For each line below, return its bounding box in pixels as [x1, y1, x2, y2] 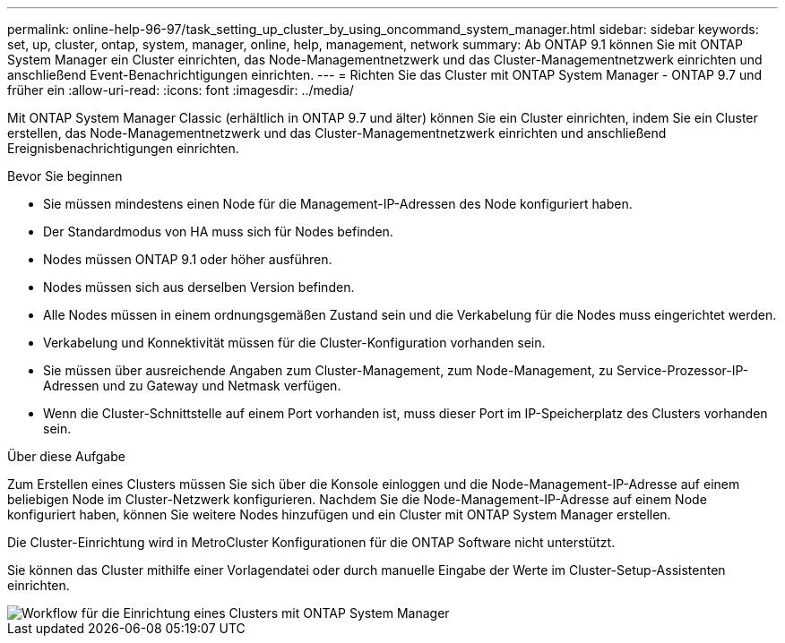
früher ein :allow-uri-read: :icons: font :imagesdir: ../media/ [7, 82, 354, 98]
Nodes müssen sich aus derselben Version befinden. [43, 279, 355, 295]
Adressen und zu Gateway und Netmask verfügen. [43, 378, 341, 393]
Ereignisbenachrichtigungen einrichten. [7, 141, 239, 156]
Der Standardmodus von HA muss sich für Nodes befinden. [43, 224, 393, 239]
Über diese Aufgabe [7, 449, 125, 464]
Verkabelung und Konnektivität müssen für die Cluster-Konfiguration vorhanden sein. [43, 335, 546, 350]
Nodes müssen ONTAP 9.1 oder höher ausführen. [43, 252, 332, 267]
